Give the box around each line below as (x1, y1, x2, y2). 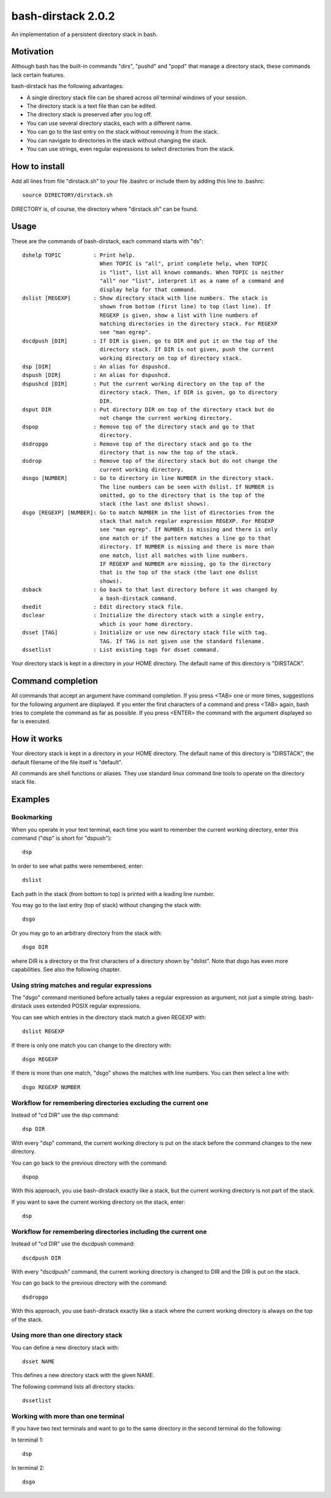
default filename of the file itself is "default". (11, 758, 123, 766)
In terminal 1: (11, 1436, 44, 1443)
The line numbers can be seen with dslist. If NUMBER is (99, 483, 275, 490)
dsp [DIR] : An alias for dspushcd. (22, 363, 171, 370)
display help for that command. (99, 286, 197, 293)
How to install (11, 161, 65, 172)
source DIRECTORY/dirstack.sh (22, 192, 113, 199)
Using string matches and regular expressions (11, 981, 152, 989)
